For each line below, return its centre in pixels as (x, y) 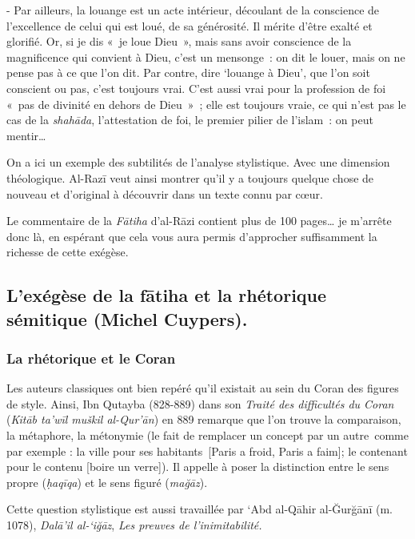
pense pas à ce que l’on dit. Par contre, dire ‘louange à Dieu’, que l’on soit (188, 72)
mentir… (26, 135)
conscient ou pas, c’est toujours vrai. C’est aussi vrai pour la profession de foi (196, 88)
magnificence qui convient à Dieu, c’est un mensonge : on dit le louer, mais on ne (206, 56)
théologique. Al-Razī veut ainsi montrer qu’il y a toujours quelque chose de (190, 177)
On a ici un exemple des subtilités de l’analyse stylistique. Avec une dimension (198, 162)
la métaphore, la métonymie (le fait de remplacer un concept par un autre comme (207, 435)
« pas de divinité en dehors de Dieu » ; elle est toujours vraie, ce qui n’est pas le (206, 104)
